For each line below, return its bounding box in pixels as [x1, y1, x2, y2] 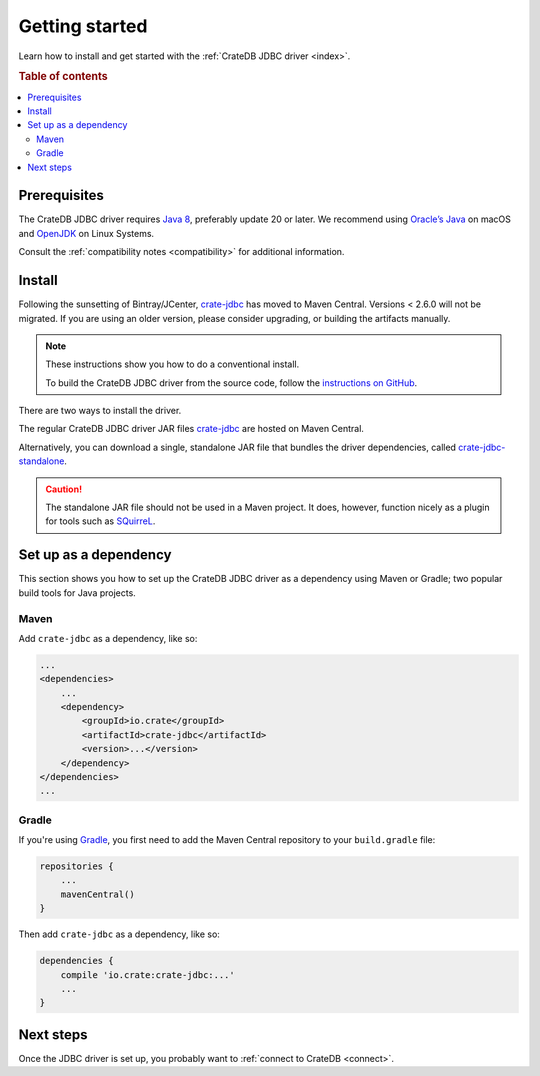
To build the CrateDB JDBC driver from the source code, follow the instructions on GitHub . [45, 376, 418, 389]
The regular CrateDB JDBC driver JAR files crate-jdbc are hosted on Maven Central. [18, 423, 365, 435]
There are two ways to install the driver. [18, 405, 182, 417]
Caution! [45, 483, 83, 495]
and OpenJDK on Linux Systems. [18, 227, 155, 239]
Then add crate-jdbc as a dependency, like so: [18, 928, 220, 940]
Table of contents [18, 70, 109, 84]
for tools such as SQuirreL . [45, 515, 156, 527]
